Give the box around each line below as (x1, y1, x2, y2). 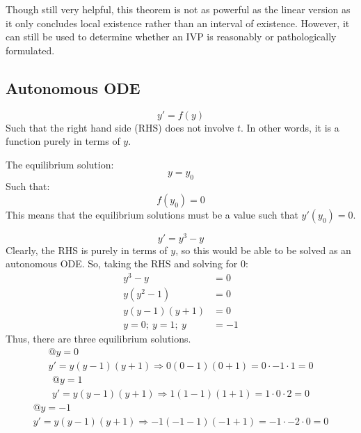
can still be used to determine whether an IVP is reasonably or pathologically (6, 29, 337, 44)
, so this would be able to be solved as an (175, 242, 351, 257)
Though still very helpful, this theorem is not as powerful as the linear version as (6, 2, 351, 16)
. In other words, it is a (240, 120, 339, 134)
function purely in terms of (6, 134, 120, 148)
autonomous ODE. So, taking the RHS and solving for (6, 256, 238, 271)
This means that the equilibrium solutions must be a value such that (6, 207, 298, 221)
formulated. (6, 42, 55, 57)
